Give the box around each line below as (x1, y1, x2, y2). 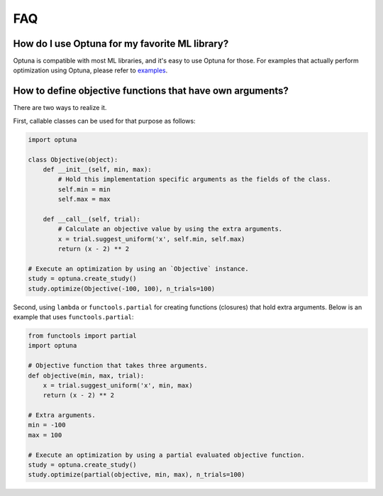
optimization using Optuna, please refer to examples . (13, 66, 168, 75)
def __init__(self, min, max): (43, 165, 152, 173)
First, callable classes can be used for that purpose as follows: (13, 116, 196, 125)
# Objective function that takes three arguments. (28, 362, 209, 370)
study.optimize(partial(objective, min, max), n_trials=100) (28, 470, 245, 479)
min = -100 (28, 421, 66, 429)
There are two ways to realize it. (13, 104, 107, 112)
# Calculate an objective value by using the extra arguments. (57, 225, 283, 233)
